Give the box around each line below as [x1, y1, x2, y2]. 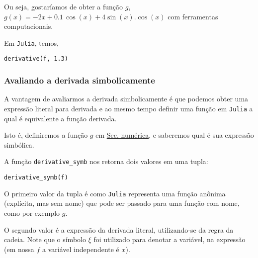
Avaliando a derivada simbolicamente [4, 74, 155, 86]
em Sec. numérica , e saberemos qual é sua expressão [95, 130, 254, 140]
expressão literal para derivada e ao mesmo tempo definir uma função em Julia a [4, 103, 253, 113]
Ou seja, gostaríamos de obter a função [4, 1, 123, 11]
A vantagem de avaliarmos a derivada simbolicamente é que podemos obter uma [4, 93, 249, 104]
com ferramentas [168, 11, 218, 21]
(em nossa [4, 244, 34, 254]
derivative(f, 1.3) [4, 55, 68, 63]
